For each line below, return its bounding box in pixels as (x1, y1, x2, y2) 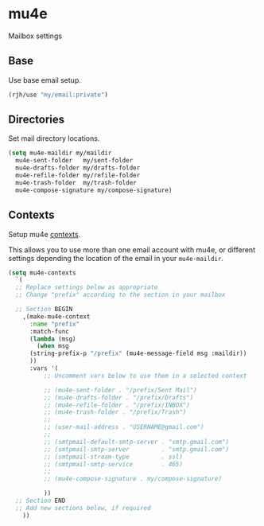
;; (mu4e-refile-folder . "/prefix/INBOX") (43, 401, 191, 409)
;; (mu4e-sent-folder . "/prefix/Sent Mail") (43, 386, 197, 394)
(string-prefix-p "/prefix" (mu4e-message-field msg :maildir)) (29, 349, 247, 358)
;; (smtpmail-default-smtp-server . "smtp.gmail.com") (43, 438, 229, 446)
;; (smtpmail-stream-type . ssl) (43, 453, 183, 461)
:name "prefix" (29, 320, 80, 328)
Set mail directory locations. (8, 134, 100, 143)
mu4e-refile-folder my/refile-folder (15, 172, 141, 180)
